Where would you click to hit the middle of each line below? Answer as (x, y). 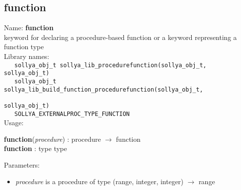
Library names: (27, 56)
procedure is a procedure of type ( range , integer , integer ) (100, 181)
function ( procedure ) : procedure (52, 139)
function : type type (36, 148)
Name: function (29, 28)
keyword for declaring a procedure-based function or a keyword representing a (120, 37)
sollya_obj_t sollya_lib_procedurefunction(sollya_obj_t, (110, 65)
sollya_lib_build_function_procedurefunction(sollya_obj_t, (104, 89)
